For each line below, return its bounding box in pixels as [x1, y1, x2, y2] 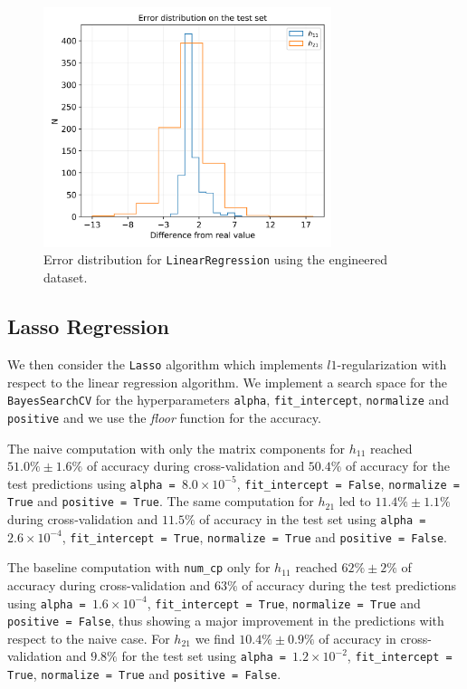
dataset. [43, 268, 88, 287]
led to [338, 492, 371, 511]
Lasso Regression [7, 312, 170, 340]
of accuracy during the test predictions [242, 575, 457, 594]
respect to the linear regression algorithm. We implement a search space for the [7, 372, 447, 391]
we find [195, 628, 235, 647]
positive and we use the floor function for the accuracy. [7, 407, 321, 426]
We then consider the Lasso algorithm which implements [7, 354, 323, 373]
